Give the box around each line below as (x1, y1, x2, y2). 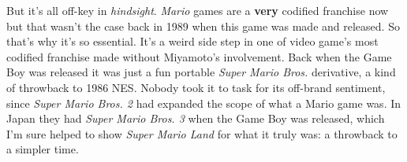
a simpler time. (6, 141, 79, 157)
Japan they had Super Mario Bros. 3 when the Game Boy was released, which (6, 110, 385, 127)
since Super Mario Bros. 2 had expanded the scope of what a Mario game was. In (6, 94, 401, 111)
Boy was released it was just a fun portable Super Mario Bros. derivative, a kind (6, 64, 396, 80)
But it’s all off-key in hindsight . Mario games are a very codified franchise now (6, 2, 389, 18)
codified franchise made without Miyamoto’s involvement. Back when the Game (6, 48, 392, 64)
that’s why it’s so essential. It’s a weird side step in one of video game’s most (6, 33, 379, 50)
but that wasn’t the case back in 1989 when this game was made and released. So (6, 17, 400, 34)
